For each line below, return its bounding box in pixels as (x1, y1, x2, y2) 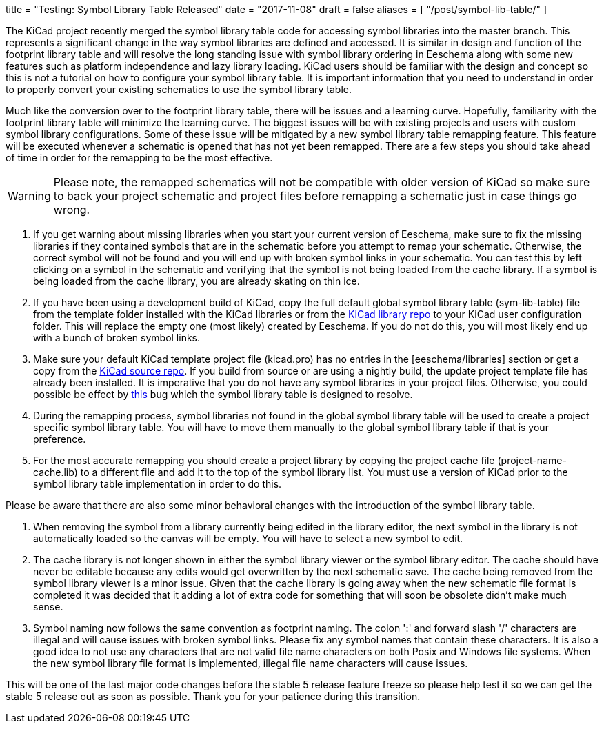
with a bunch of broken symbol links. (33, 332, 201, 343)
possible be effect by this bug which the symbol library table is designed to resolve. (33, 388, 413, 400)
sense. (33, 601, 63, 612)
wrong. (53, 203, 90, 217)
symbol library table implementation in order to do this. (33, 478, 282, 490)
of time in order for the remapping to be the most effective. (6, 152, 273, 163)
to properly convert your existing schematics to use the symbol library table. (6, 83, 352, 95)
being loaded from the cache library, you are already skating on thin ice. (33, 275, 360, 287)
